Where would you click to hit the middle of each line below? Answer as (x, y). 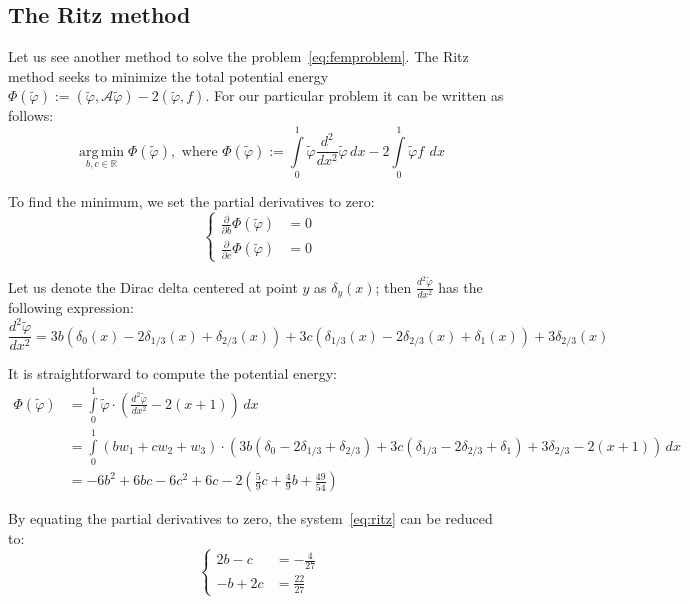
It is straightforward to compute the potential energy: (172, 373)
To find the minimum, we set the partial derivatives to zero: (191, 201)
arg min (101, 151)
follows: (31, 115)
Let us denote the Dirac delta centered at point (153, 286)
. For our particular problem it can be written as (354, 95)
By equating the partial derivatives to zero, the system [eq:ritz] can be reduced (250, 518)
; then (393, 286)
